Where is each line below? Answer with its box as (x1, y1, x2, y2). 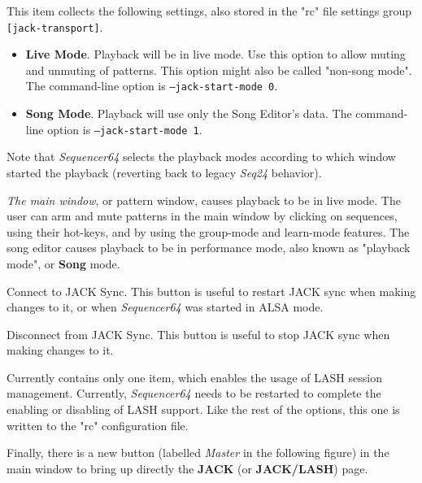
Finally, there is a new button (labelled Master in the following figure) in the (7, 444, 389, 461)
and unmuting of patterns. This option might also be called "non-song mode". (25, 61, 412, 78)
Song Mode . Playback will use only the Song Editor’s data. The (25, 105, 352, 122)
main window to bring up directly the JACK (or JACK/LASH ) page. (7, 459, 368, 476)
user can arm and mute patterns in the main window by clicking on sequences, (7, 207, 398, 224)
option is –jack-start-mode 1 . (47, 120, 202, 137)
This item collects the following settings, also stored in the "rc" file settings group (7, 2, 412, 19)
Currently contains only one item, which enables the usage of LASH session (7, 368, 382, 385)
